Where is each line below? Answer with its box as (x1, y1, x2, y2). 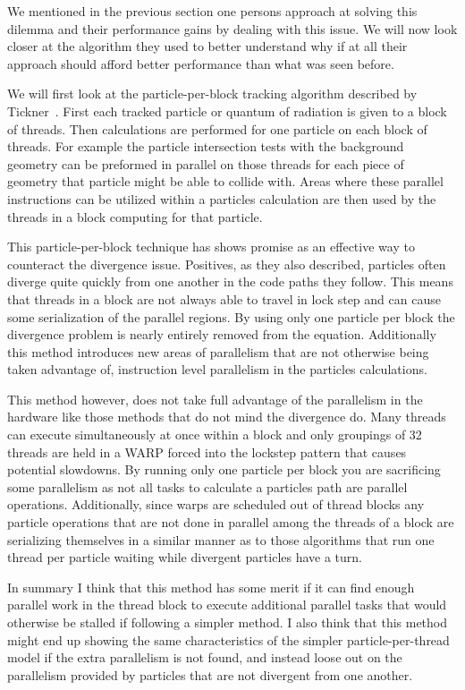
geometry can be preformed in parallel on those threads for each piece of (7, 154, 404, 173)
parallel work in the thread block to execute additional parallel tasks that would (7, 595, 447, 614)
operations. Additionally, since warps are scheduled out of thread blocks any (7, 495, 425, 514)
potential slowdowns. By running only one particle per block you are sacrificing (7, 460, 441, 479)
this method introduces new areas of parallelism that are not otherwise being (7, 342, 429, 361)
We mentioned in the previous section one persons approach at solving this (7, 2, 418, 20)
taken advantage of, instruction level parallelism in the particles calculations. (7, 360, 427, 379)
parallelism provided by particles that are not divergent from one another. (7, 665, 413, 684)
